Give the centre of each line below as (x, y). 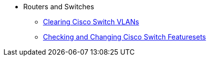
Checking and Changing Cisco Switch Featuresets (125, 37)
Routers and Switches (59, 7)
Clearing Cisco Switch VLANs (91, 22)
